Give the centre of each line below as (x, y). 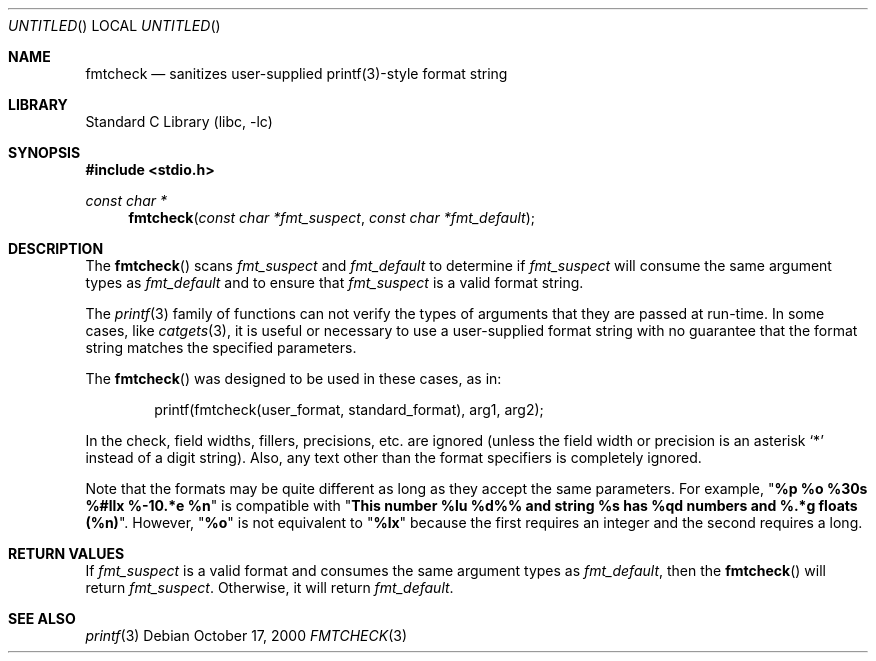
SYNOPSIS (44, 152)
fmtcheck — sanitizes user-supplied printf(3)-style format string (296, 73)
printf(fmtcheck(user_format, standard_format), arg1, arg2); (349, 409)
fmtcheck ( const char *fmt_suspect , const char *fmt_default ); (331, 217)
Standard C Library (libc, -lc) (179, 121)
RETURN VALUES (66, 553)
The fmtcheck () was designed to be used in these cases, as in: (293, 378)
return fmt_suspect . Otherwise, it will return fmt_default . (269, 587)
